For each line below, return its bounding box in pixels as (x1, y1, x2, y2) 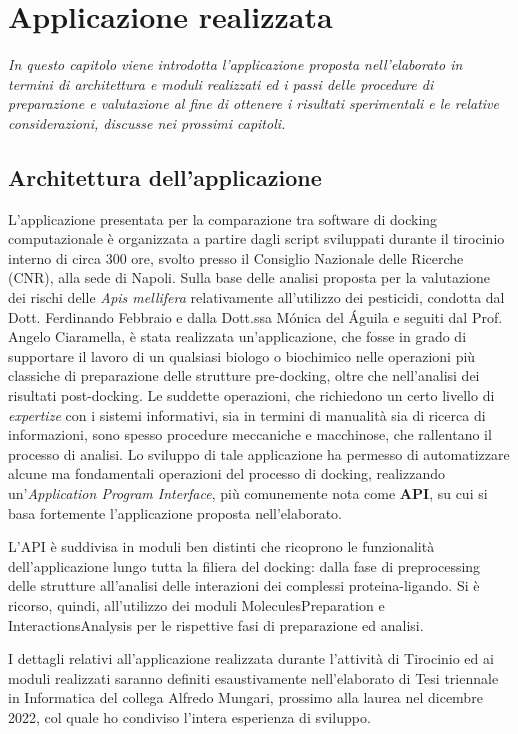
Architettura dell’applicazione (8, 161, 322, 192)
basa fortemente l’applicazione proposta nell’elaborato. (8, 502, 342, 523)
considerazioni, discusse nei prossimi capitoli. (8, 112, 286, 133)
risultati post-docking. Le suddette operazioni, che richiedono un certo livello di (8, 385, 495, 406)
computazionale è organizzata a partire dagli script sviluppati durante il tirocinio (8, 228, 505, 249)
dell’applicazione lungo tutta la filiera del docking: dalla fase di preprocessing (8, 555, 481, 576)
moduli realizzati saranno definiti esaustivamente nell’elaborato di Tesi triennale (8, 667, 499, 688)
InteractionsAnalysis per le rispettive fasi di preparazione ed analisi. (8, 614, 424, 635)
